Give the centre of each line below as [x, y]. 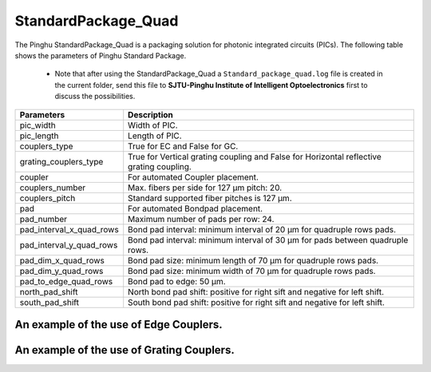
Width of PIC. [153, 125]
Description [150, 114]
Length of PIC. [155, 136]
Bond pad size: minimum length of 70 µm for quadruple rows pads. [253, 260]
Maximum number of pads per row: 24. [201, 219]
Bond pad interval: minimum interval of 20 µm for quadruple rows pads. [262, 229]
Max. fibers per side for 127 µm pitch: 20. [205, 188]
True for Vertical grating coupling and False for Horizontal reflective [255, 156]
